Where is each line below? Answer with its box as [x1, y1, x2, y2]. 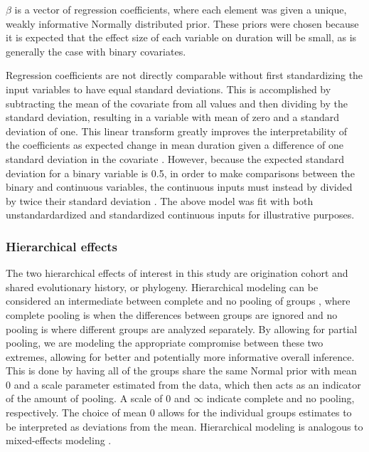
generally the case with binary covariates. [6, 43, 186, 58]
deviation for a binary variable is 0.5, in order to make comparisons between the [6, 165, 355, 180]
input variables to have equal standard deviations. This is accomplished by [6, 81, 331, 96]
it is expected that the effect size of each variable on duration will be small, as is [6, 30, 357, 45]
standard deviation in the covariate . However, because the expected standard [6, 151, 344, 166]
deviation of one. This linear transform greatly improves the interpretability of [6, 123, 348, 138]
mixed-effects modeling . [6, 433, 112, 448]
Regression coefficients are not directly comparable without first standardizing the [6, 68, 363, 83]
